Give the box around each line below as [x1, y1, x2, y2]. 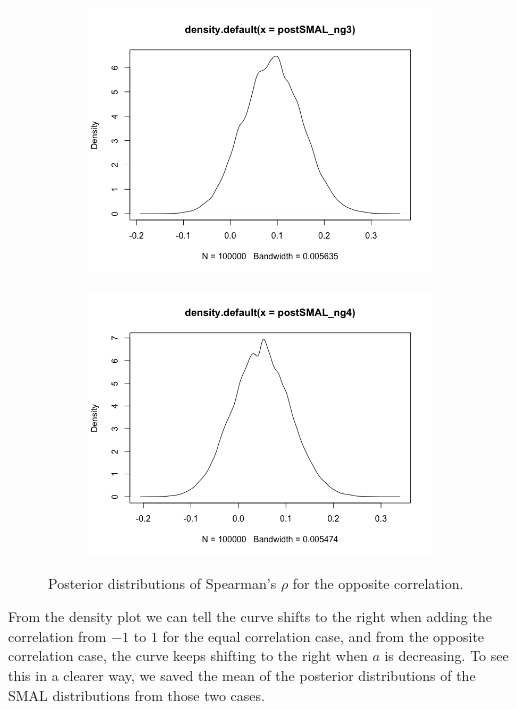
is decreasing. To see [384, 645, 509, 666]
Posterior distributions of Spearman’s [48, 572, 277, 593]
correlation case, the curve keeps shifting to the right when [8, 645, 368, 666]
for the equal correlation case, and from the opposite [162, 625, 485, 646]
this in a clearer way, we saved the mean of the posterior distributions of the [8, 665, 476, 686]
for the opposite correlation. [292, 572, 464, 593]
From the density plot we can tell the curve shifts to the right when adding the [8, 606, 492, 627]
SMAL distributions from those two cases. [8, 684, 265, 705]
